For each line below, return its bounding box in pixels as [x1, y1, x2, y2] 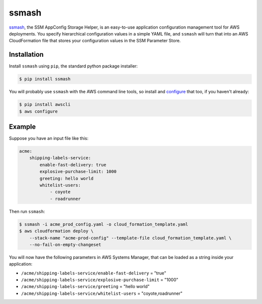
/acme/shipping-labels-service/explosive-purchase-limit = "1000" [21, 277, 179, 283]
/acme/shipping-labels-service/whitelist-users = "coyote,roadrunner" [21, 290, 183, 296]
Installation [9, 51, 44, 59]
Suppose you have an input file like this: [9, 135, 89, 141]
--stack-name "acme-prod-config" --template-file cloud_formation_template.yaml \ [29, 235, 232, 240]
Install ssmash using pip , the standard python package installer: [9, 63, 138, 69]
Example [9, 122, 36, 131]
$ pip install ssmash [19, 76, 71, 82]
